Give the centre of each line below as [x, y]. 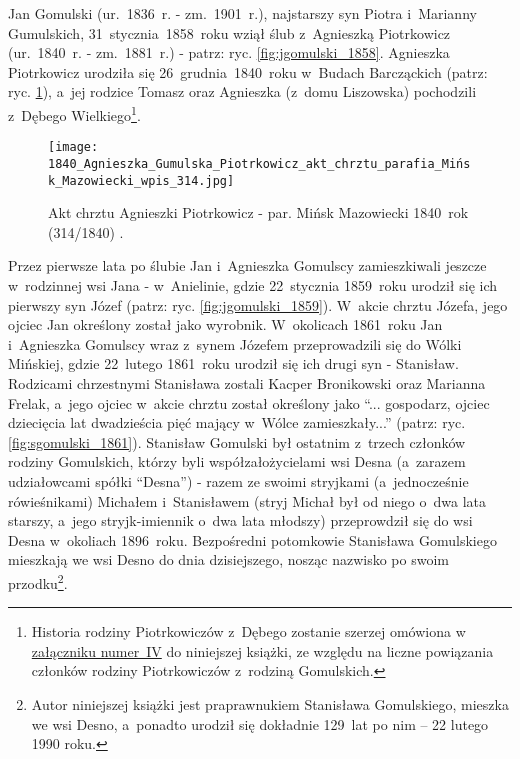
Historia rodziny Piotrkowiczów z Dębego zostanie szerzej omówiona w [248, 631]
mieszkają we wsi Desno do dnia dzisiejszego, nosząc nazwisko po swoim [228, 559]
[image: [73, 147]
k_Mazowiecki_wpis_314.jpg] [141, 180]
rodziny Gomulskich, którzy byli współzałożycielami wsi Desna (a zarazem [237, 461]
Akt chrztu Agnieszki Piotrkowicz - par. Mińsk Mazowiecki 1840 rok [258, 212]
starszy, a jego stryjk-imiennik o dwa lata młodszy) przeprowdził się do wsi [240, 520]
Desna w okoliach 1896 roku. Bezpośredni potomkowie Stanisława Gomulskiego [252, 539]
